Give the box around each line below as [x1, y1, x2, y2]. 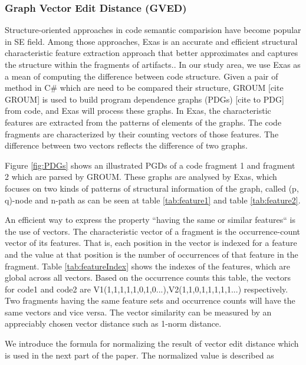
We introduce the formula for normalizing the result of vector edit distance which [5, 337, 299, 350]
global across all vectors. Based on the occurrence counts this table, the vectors [5, 271, 291, 284]
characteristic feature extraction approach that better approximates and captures [5, 47, 298, 59]
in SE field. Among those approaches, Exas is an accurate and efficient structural [5, 35, 298, 47]
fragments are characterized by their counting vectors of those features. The [5, 127, 279, 140]
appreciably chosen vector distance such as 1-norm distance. [5, 317, 222, 330]
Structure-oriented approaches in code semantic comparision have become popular [5, 24, 301, 36]
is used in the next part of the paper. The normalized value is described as [5, 348, 274, 361]
